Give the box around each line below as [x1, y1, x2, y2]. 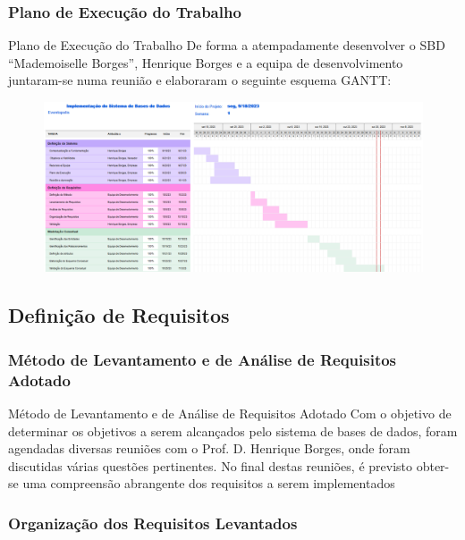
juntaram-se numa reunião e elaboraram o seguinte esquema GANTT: [8, 71, 392, 89]
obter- [416, 456, 450, 475]
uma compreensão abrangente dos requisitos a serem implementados [22, 474, 395, 493]
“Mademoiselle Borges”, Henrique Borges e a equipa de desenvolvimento [8, 53, 403, 72]
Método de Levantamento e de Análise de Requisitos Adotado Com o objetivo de [8, 403, 452, 422]
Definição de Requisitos [8, 301, 230, 329]
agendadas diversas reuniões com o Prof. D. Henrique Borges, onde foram [8, 439, 410, 458]
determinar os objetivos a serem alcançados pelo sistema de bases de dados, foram [8, 421, 458, 440]
